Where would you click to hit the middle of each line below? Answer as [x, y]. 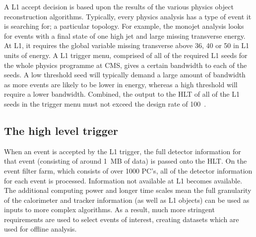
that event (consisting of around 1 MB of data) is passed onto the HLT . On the [126, 161]
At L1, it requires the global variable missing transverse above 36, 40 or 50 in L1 [127, 45]
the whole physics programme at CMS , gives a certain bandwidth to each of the [126, 65]
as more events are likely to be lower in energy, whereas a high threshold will [121, 84]
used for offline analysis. [40, 229]
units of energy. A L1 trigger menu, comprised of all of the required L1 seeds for [126, 55]
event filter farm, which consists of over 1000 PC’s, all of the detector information [128, 170]
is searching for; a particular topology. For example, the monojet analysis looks [124, 26]
